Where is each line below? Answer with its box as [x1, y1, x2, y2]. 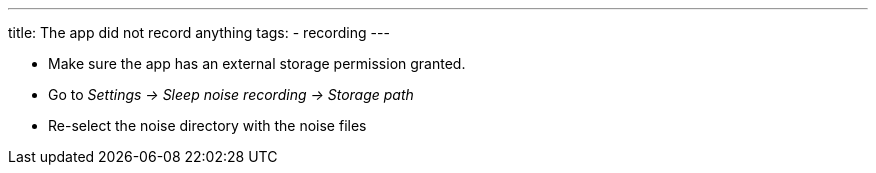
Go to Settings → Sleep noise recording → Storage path [48, 86, 414, 103]
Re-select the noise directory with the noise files [48, 117, 367, 134]
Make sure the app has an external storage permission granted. [48, 55, 466, 72]
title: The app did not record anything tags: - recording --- [8, 24, 390, 41]
